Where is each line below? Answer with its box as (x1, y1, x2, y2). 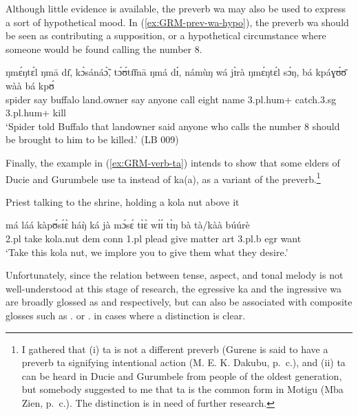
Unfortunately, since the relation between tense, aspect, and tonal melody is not (6, 268, 344, 282)
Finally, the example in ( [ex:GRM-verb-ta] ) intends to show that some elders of (6, 155, 340, 169)
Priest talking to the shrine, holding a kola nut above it (6, 194, 240, 209)
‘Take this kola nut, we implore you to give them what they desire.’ (6, 244, 288, 259)
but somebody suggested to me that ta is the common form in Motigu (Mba (21, 382, 344, 396)
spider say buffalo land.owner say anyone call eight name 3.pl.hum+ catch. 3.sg (6, 92, 337, 106)
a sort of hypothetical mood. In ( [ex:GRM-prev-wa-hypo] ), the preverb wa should (6, 14, 349, 29)
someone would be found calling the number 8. (6, 41, 202, 56)
